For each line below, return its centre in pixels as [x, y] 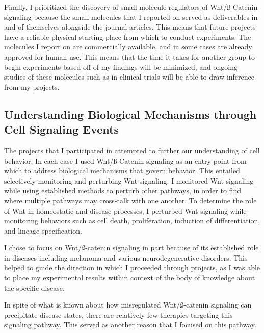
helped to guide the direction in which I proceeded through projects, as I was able [132, 267]
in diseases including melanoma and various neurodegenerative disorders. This [126, 257]
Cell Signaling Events [61, 129]
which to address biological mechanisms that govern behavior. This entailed [122, 171]
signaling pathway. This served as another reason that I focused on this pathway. [130, 325]
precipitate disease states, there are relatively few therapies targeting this [118, 314]
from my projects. [32, 86]
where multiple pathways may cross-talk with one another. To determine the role [130, 200]
